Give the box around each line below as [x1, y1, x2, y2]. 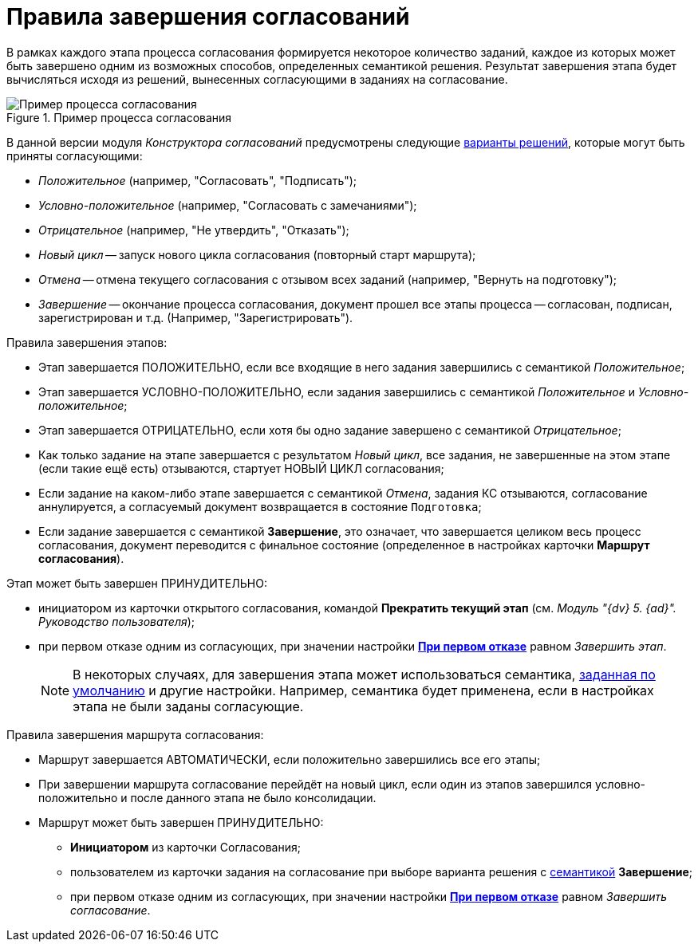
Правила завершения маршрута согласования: [6, 727, 264, 741]
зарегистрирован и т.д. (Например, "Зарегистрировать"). [38, 310, 353, 325]
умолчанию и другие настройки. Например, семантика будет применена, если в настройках [73, 682, 654, 698]
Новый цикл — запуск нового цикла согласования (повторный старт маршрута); [38, 247, 476, 262]
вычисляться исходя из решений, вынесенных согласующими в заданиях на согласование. [6, 72, 508, 86]
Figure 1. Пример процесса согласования [6, 110, 232, 124]
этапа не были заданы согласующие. [73, 698, 304, 714]
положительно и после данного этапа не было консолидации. [38, 790, 377, 804]
